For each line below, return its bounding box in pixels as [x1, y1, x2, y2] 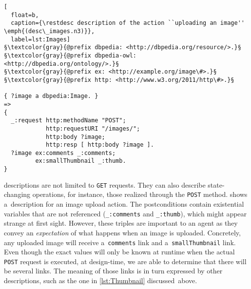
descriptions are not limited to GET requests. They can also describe [4, 179, 206, 190]
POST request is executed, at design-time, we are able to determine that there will [4, 256, 247, 266]
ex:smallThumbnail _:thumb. [35, 157, 126, 165]
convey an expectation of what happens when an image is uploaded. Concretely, [4, 227, 241, 237]
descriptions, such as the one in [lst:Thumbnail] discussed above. [4, 275, 197, 286]
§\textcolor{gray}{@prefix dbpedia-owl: [4, 52, 137, 59]
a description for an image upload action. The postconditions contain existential [4, 199, 244, 209]
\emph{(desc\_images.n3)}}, [4, 27, 95, 35]
